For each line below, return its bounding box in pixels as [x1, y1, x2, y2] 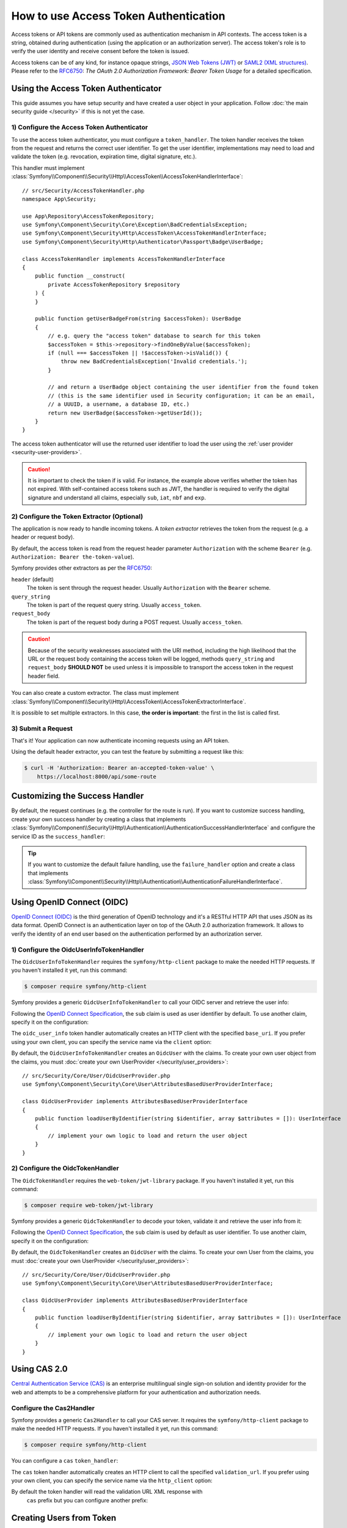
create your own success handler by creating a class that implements [11, 815, 186, 823]
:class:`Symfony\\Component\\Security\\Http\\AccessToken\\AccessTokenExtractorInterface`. [11, 697, 247, 705]
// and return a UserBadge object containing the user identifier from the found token [48, 384, 319, 391]
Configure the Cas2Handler [11, 1403, 95, 1412]
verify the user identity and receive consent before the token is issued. [11, 48, 189, 55]
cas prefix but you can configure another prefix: [26, 1496, 148, 1504]
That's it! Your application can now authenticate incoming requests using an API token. [11, 737, 230, 744]
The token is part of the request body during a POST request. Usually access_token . [26, 618, 243, 626]
